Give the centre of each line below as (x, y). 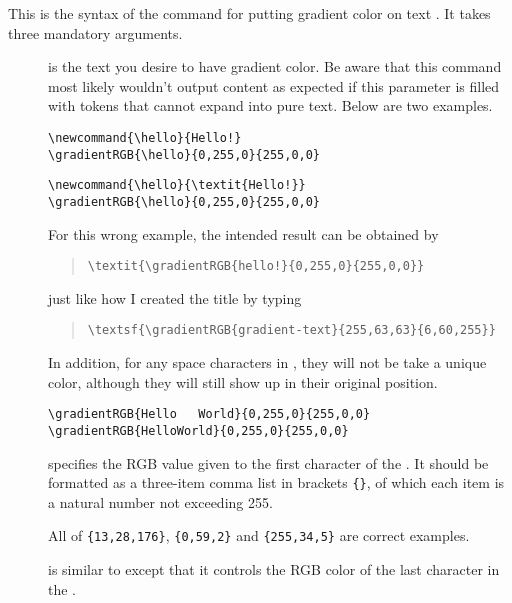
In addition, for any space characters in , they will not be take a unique (267, 362)
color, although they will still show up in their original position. (243, 381)
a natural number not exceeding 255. (160, 501)
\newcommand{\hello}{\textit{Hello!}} (177, 185)
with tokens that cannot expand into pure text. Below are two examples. (270, 105)
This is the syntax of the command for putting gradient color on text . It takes (249, 13)
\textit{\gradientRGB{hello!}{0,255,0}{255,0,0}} (256, 266)
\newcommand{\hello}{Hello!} (145, 137)
